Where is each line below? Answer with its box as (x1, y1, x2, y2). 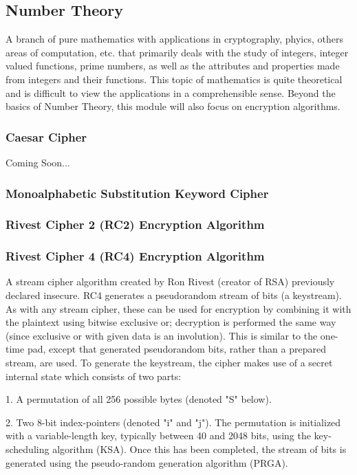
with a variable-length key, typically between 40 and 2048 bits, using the (6, 428, 311, 443)
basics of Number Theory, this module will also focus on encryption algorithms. (6, 99, 340, 113)
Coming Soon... (6, 155, 70, 169)
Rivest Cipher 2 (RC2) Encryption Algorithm (6, 216, 265, 233)
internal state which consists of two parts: (6, 368, 182, 383)
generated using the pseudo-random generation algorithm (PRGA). (6, 455, 288, 470)
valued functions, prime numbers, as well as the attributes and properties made (6, 58, 340, 73)
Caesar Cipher (6, 128, 87, 145)
